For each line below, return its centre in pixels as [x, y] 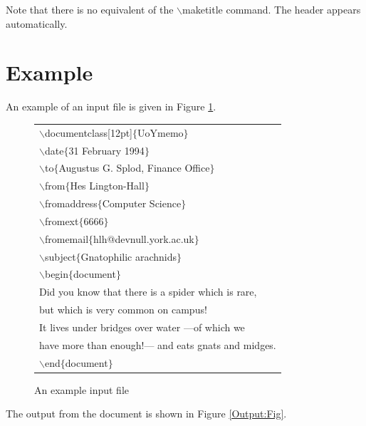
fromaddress [71, 203]
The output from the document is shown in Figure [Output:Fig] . [146, 414]
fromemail [67, 238]
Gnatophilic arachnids [129, 256]
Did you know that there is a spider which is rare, [148, 292]
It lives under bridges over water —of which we [142, 327]
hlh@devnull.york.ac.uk [144, 238]
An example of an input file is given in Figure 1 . [111, 106]
